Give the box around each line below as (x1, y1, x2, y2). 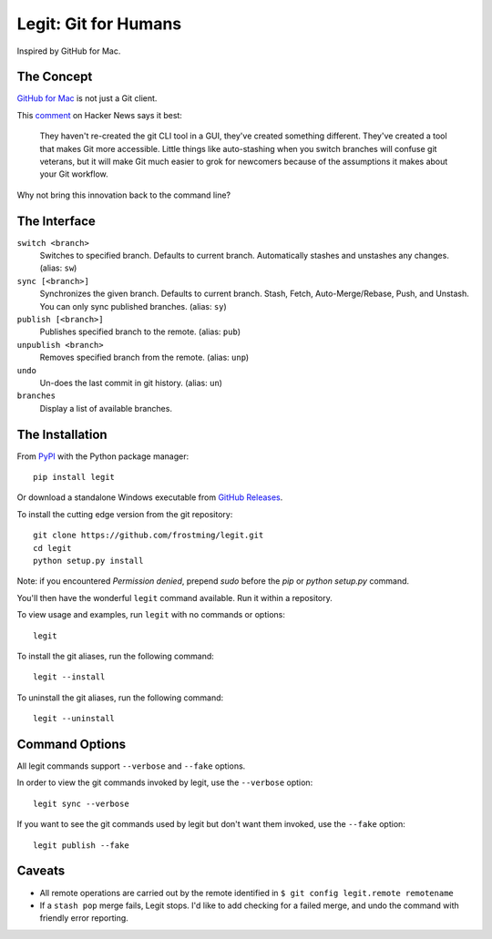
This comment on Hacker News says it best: (16, 109, 182, 120)
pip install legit (33, 472, 116, 483)
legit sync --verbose (33, 798, 129, 809)
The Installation (16, 426, 108, 442)
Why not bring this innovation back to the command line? (16, 189, 231, 200)
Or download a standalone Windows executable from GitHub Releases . (16, 492, 283, 503)
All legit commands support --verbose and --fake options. (16, 760, 246, 771)
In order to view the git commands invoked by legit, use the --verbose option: (16, 777, 313, 788)
